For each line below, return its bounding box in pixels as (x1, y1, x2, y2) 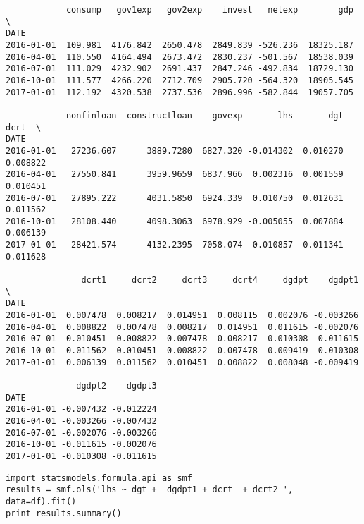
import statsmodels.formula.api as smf (6, 473, 192, 483)
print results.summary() (6, 508, 122, 518)
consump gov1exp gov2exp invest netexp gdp (65, 5, 353, 15)
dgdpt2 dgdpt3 (76, 381, 157, 391)
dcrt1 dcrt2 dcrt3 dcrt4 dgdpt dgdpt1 (81, 275, 359, 286)
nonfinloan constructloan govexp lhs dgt (65, 110, 344, 121)
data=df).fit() (6, 496, 77, 506)
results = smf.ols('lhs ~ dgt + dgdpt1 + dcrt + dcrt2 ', (6, 485, 294, 495)
